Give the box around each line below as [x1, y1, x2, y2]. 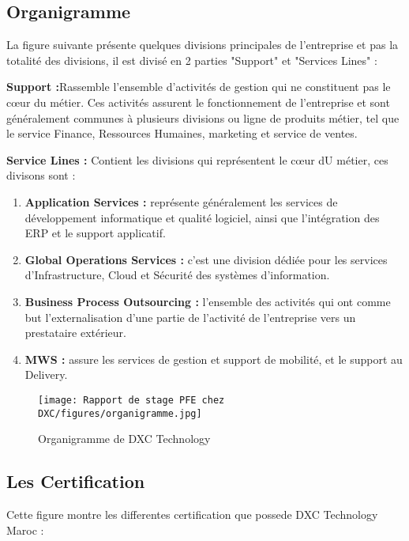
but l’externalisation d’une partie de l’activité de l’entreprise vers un [24, 308, 356, 325]
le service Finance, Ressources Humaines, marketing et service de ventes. [6, 125, 358, 142]
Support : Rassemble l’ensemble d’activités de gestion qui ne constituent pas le [6, 78, 391, 95]
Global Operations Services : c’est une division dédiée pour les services [24, 251, 388, 267]
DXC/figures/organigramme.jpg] [38, 407, 202, 419]
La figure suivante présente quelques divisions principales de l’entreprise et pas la [6, 36, 399, 53]
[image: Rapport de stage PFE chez [38, 394, 225, 406]
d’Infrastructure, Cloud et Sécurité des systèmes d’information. [24, 267, 330, 283]
